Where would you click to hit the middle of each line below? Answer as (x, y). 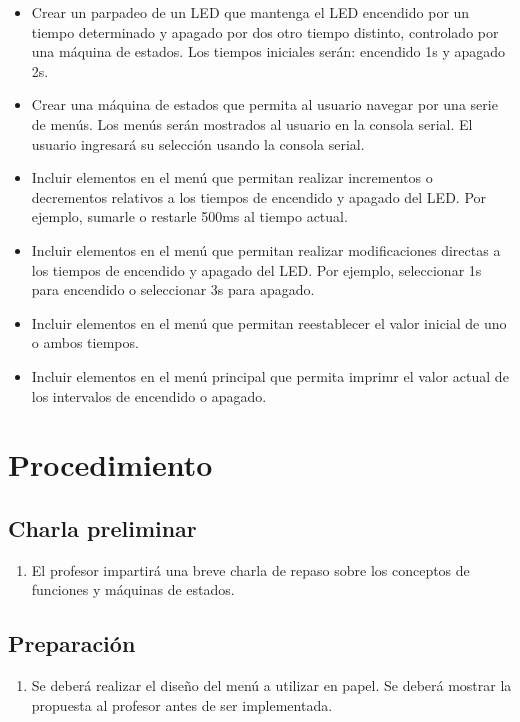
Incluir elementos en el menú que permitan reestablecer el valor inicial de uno (269, 322)
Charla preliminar (102, 527)
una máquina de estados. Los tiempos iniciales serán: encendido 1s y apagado (268, 51)
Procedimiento (110, 464)
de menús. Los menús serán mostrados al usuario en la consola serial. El (252, 123)
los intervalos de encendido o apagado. (149, 395)
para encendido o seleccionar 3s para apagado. (173, 289)
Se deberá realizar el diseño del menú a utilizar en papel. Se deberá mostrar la (271, 685)
